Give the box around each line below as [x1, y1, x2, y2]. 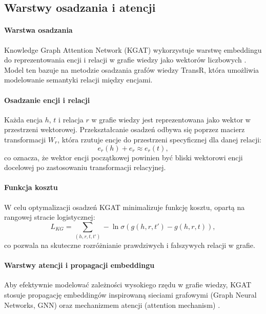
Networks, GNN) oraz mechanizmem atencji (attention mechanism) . [4, 299, 220, 310]
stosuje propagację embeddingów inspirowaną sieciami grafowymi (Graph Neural [4, 289, 257, 300]
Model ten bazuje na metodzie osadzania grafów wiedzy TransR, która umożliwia [4, 64, 259, 75]
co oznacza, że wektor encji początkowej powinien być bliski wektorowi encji [4, 152, 243, 162]
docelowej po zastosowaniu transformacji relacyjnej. [4, 162, 166, 173]
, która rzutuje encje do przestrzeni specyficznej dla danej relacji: [57, 134, 261, 144]
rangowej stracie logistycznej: [4, 212, 95, 222]
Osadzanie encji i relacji [4, 94, 90, 105]
